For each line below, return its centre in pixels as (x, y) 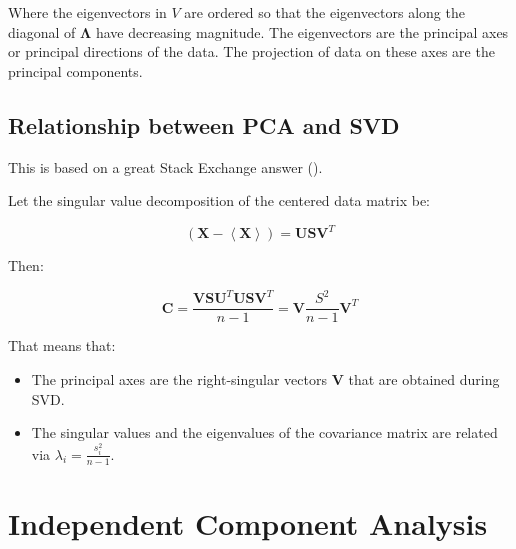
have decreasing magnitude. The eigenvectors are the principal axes (302, 31)
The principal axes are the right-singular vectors (179, 379)
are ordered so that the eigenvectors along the (324, 12)
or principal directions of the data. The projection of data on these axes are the (251, 51)
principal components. (75, 70)
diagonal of (42, 31)
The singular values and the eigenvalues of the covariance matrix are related (264, 432)
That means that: (62, 345)
